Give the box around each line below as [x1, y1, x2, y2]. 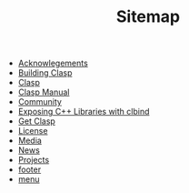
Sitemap [115, 6, 181, 27]
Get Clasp [17, 116, 56, 127]
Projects [17, 155, 50, 166]
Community [17, 96, 62, 107]
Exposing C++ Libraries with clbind [17, 107, 150, 117]
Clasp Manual [17, 86, 70, 97]
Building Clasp [17, 67, 73, 78]
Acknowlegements [17, 57, 88, 69]
